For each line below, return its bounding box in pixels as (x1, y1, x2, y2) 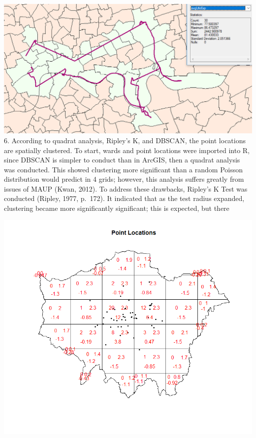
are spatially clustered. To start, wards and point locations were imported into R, (4, 145, 250, 155)
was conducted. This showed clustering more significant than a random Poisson (4, 164, 243, 174)
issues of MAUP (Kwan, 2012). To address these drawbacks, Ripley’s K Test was (4, 183, 248, 194)
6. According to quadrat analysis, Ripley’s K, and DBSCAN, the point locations (4, 135, 246, 145)
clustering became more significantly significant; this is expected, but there (4, 203, 229, 213)
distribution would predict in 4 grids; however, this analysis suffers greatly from (4, 174, 244, 184)
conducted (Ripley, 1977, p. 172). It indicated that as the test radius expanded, (4, 193, 245, 203)
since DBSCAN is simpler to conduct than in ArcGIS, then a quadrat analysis (4, 155, 240, 165)
